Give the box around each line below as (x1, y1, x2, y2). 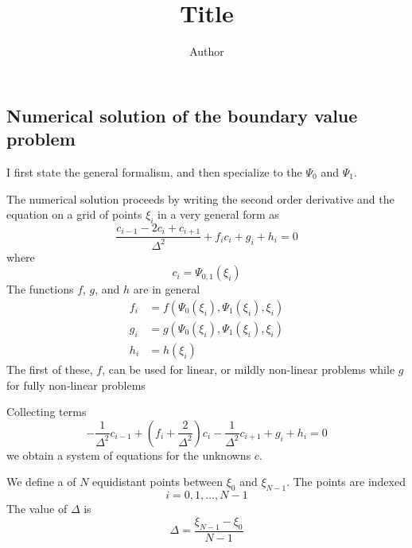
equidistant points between (92, 473, 223, 490)
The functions (6, 281, 74, 297)
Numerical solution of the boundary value (6, 103, 358, 127)
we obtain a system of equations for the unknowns (6, 446, 251, 463)
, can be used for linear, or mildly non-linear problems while (102, 361, 395, 378)
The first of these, (6, 361, 93, 378)
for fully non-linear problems (6, 376, 146, 393)
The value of (6, 500, 68, 517)
